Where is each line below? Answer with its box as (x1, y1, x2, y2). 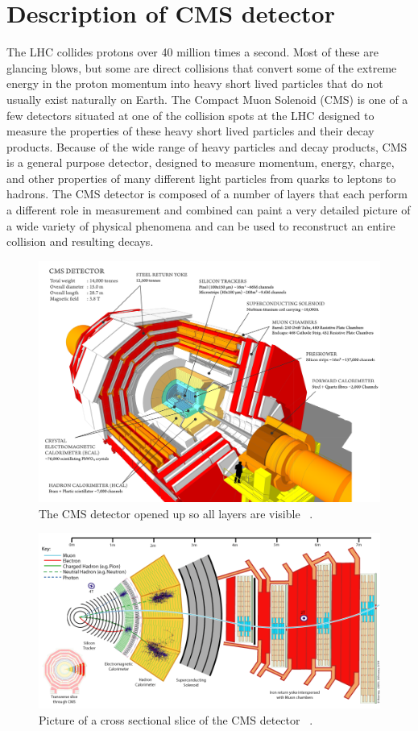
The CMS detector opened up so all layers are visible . (39, 505, 313, 521)
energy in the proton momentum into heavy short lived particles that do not (6, 75, 383, 92)
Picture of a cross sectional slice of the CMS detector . (39, 711, 313, 728)
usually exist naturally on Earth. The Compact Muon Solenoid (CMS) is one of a (6, 90, 408, 107)
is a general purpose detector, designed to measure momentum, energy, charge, (6, 154, 395, 171)
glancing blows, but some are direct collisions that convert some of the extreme (6, 59, 397, 76)
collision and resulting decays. (6, 233, 154, 250)
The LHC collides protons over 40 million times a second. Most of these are (6, 44, 379, 60)
